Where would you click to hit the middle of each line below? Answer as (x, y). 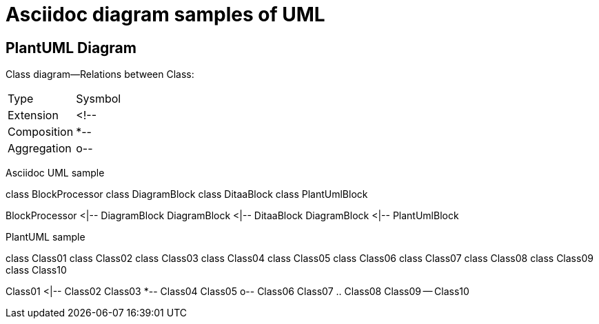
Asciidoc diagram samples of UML (165, 14)
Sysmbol (99, 99)
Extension (33, 115)
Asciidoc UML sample (55, 173)
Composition (41, 132)
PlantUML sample (45, 237)
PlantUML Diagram (71, 48)
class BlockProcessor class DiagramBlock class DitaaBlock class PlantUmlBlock (187, 194)
